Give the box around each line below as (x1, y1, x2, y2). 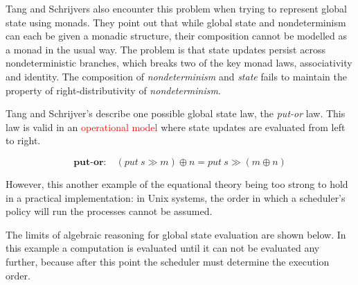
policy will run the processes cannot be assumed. (6, 204, 213, 218)
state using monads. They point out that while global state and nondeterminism (6, 15, 346, 29)
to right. (6, 133, 41, 148)
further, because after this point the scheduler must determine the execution (6, 254, 330, 268)
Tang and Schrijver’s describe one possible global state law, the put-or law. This (6, 106, 346, 121)
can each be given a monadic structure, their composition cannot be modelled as (6, 28, 348, 43)
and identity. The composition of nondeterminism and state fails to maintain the (6, 69, 347, 83)
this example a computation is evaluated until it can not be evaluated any (6, 241, 320, 255)
